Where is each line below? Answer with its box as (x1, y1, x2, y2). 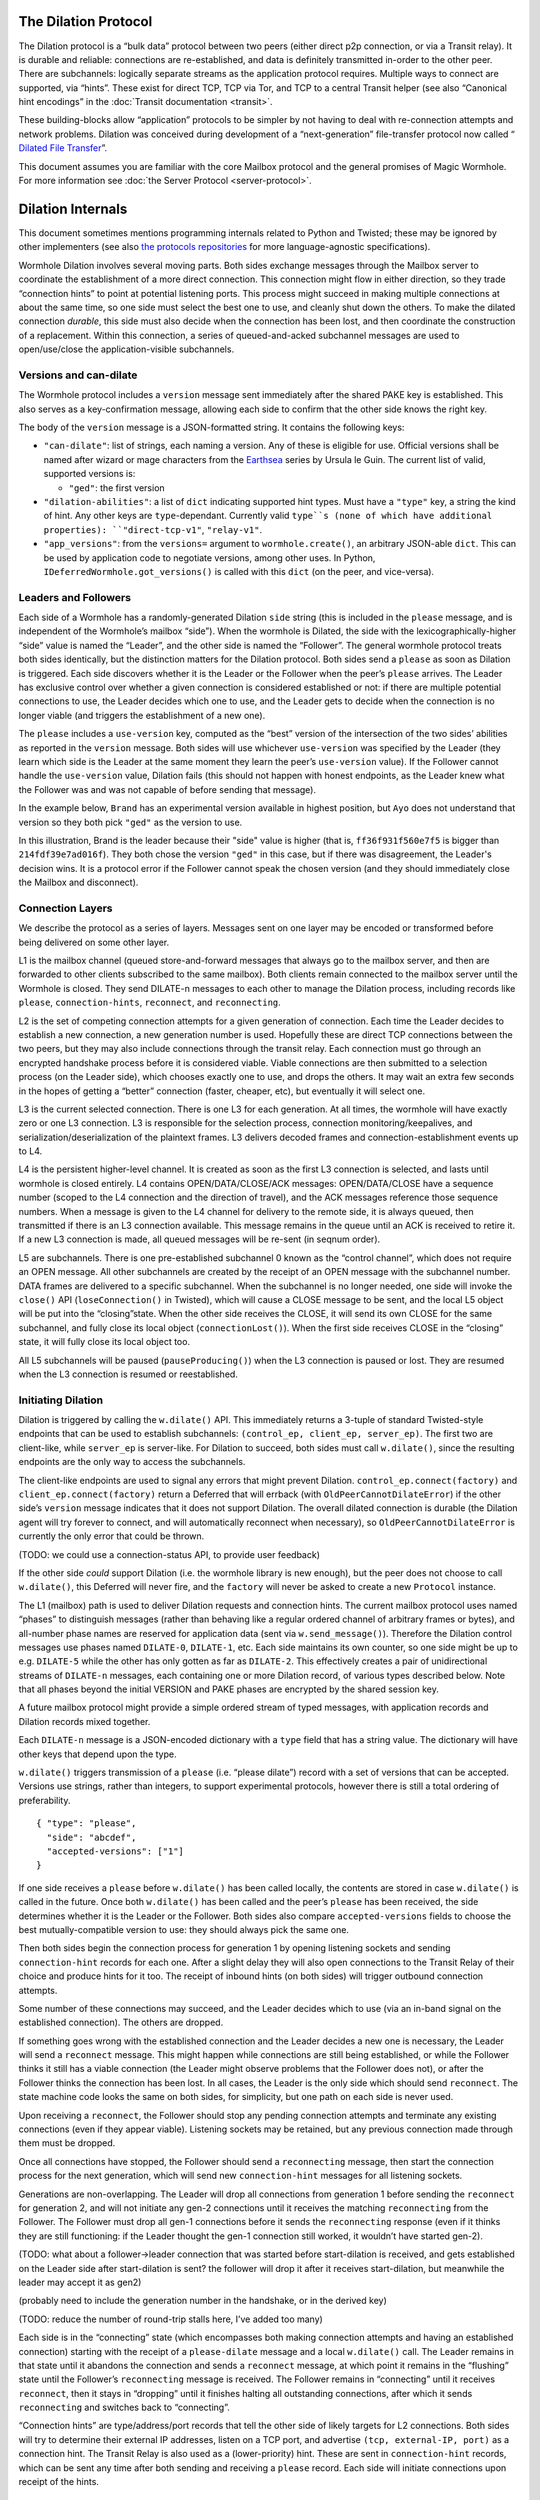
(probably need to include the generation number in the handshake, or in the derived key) (18, 2295, 387, 2307)
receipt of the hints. (18, 2476, 100, 2488)
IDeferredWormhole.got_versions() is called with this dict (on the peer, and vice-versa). (43, 565, 435, 577)
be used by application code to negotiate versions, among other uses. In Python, (43, 551, 376, 564)
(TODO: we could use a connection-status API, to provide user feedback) (18, 1548, 320, 1560)
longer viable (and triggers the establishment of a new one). (18, 709, 266, 721)
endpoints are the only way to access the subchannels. (18, 1456, 246, 1468)
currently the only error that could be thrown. (18, 1530, 205, 1542)
